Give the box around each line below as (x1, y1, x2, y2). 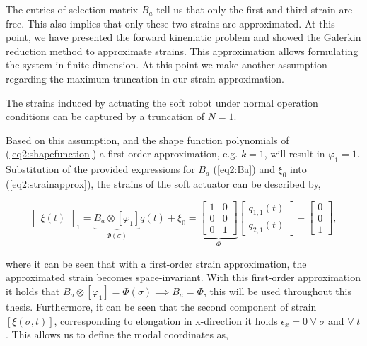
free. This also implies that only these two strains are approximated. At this (6, 16, 335, 30)
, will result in (264, 146, 325, 161)
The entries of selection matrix (6, 2, 139, 16)
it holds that (6, 284, 60, 299)
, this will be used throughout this (203, 284, 352, 299)
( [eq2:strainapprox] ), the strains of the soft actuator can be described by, (6, 176, 321, 191)
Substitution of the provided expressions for (6, 162, 195, 177)
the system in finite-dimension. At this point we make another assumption (6, 57, 327, 72)
